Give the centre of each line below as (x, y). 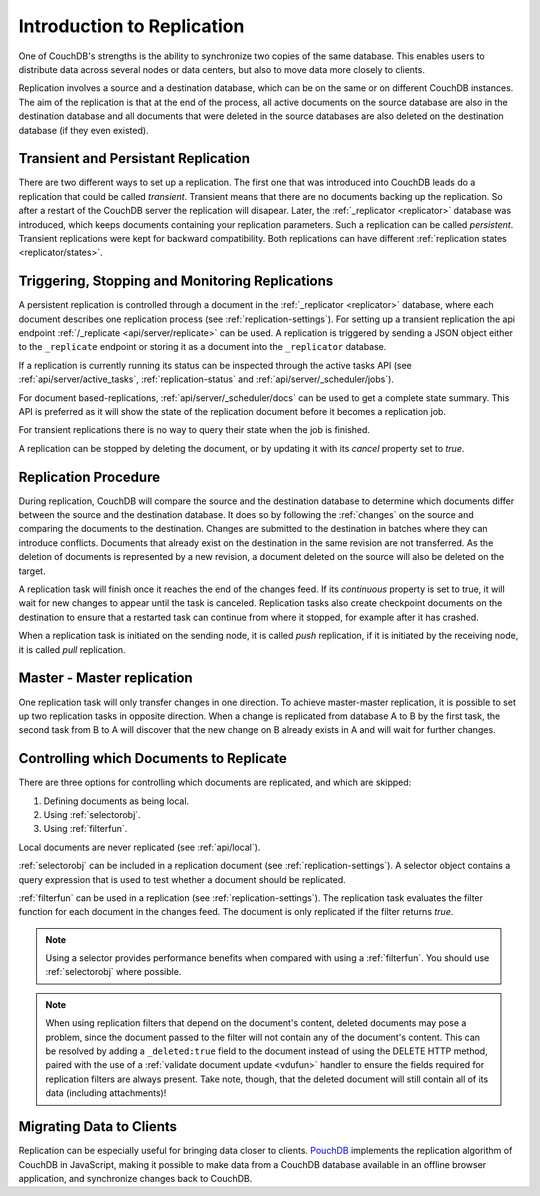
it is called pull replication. (72, 649)
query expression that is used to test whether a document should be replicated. (182, 879)
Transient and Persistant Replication (134, 158)
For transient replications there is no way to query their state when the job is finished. (194, 430)
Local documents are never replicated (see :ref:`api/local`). (139, 847)
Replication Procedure (89, 476)
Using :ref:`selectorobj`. (92, 814)
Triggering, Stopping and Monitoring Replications (176, 281)
